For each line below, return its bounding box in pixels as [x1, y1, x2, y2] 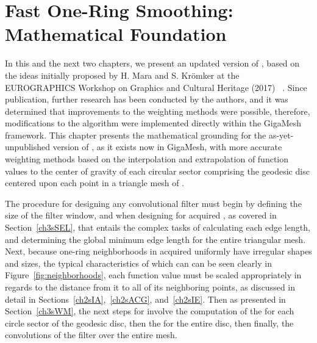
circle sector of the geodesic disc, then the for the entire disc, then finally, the [5, 316, 294, 329]
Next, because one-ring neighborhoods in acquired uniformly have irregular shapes [5, 245, 312, 258]
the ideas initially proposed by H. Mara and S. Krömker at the [5, 68, 240, 81]
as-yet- [268, 128, 294, 141]
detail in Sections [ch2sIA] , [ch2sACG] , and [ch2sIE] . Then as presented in [5, 292, 286, 305]
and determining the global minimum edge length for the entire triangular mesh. [5, 233, 306, 245]
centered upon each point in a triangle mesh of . [5, 176, 185, 189]
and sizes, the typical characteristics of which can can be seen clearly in [5, 256, 272, 269]
